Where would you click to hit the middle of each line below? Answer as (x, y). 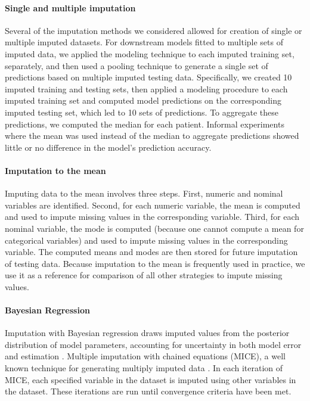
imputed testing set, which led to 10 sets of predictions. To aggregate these (142, 112)
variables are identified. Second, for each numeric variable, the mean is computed (153, 205)
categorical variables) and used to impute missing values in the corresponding (146, 240)
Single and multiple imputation (70, 7)
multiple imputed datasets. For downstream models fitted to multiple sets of (144, 42)
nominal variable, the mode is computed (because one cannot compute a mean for (154, 228)
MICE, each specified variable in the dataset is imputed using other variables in (151, 379)
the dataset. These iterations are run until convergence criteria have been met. (148, 391)
